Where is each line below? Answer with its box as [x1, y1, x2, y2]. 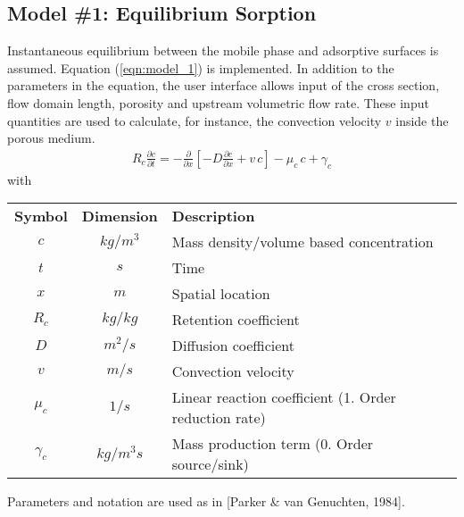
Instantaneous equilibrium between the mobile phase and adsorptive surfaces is [7, 41, 439, 60]
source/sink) [171, 454, 249, 475]
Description [171, 205, 255, 227]
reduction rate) [171, 407, 266, 429]
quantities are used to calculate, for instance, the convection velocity [7, 111, 382, 129]
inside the [395, 111, 449, 129]
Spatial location [171, 283, 270, 304]
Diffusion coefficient [171, 335, 294, 356]
